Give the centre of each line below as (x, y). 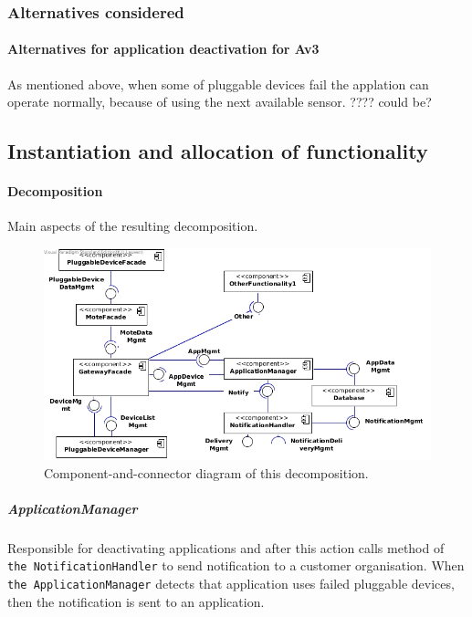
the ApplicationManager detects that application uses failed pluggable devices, (231, 583)
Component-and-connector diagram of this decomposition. (206, 472)
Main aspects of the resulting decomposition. (133, 226)
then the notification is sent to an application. (136, 601)
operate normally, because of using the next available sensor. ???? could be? (220, 102)
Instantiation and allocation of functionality (218, 151)
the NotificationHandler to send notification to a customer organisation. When (236, 565)
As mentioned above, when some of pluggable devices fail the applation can (218, 84)
